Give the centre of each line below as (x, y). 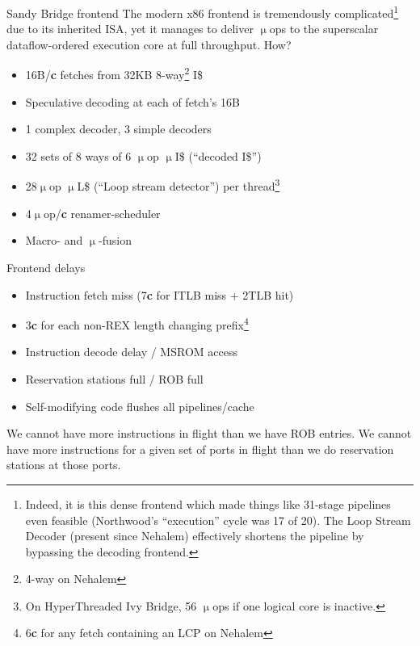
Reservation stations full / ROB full (114, 378)
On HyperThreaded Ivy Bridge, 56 (111, 605)
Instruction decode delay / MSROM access (131, 352)
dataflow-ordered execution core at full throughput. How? (149, 44)
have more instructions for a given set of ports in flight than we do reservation (200, 449)
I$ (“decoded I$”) (218, 155)
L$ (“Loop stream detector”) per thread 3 (178, 185)
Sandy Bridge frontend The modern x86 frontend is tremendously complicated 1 (203, 12)
